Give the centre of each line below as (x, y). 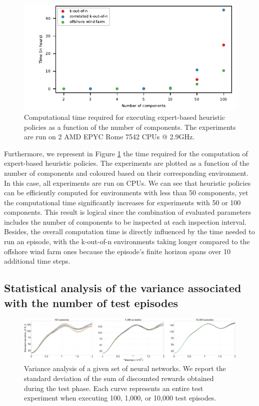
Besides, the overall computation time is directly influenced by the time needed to (129, 231)
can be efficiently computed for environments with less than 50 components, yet (126, 193)
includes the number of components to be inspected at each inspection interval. (125, 221)
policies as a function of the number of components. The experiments (130, 127)
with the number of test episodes (91, 302)
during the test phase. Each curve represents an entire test (114, 388)
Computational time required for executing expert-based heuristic (125, 117)
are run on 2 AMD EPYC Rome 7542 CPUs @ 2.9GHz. (109, 137)
